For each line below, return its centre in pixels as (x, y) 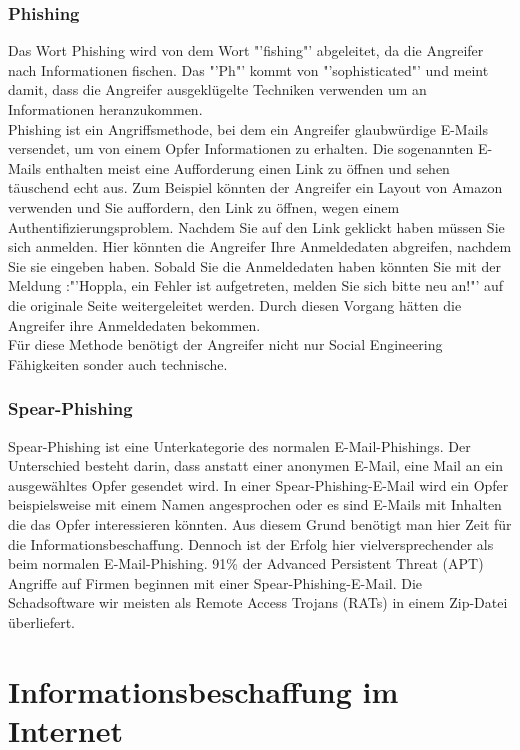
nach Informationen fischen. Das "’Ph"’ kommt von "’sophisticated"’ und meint (248, 69)
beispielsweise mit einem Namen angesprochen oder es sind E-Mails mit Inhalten (255, 504)
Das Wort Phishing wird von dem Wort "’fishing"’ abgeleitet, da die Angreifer (246, 50)
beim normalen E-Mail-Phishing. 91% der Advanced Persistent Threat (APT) (246, 563)
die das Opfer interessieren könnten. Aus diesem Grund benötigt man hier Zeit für (260, 523)
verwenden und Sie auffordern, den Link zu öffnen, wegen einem (204, 206)
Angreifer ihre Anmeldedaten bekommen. (134, 324)
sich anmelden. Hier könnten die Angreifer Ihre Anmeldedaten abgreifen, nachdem (260, 246)
